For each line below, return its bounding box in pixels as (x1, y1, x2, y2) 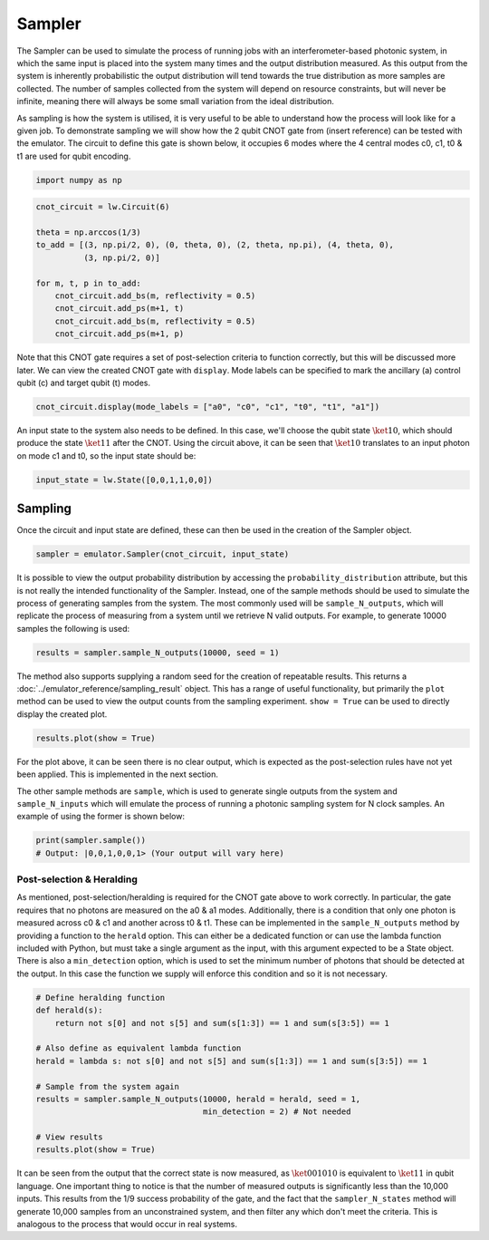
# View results (35, 1132, 103, 1142)
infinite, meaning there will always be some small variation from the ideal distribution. (16, 96, 335, 107)
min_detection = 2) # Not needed (202, 1107, 351, 1117)
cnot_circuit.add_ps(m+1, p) (54, 329, 185, 339)
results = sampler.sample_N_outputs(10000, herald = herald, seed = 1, (35, 1093, 361, 1104)
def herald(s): (35, 1005, 103, 1015)
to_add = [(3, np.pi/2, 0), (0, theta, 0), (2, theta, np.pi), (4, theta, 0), (35, 240, 394, 250)
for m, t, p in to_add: (35, 277, 142, 288)
